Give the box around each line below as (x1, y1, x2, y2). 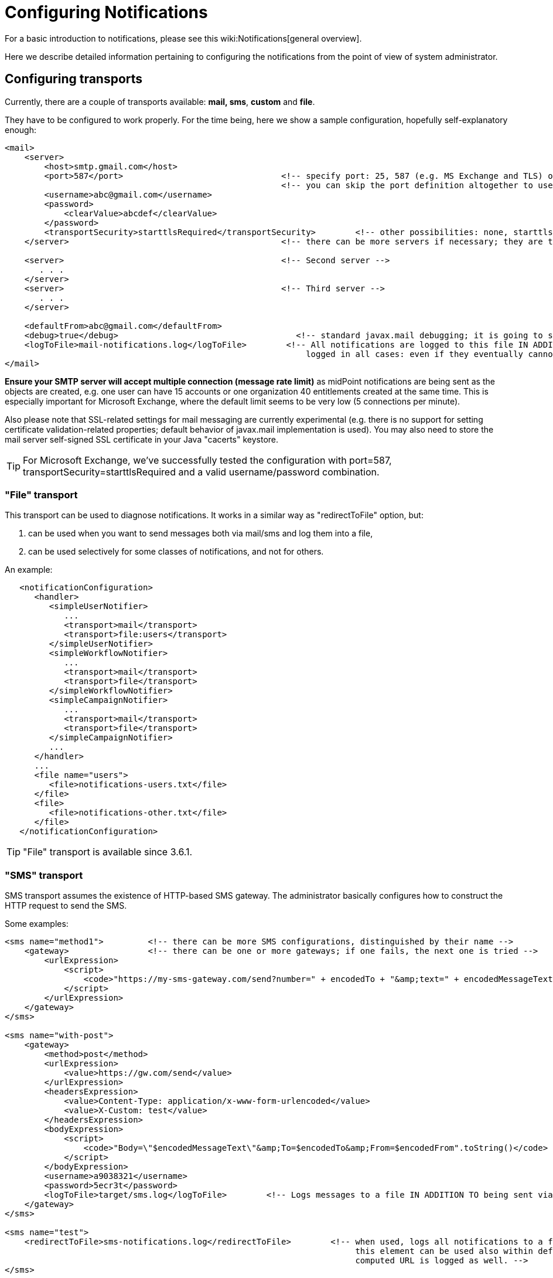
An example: (5, 565, 53, 575)
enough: (5, 124, 37, 135)
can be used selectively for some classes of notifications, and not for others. (28, 546, 324, 557)
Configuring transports (5, 72, 143, 87)
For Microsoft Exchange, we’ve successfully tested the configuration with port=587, (23, 454, 392, 466)
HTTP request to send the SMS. (5, 900, 127, 911)
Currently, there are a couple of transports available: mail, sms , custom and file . (5, 96, 315, 107)
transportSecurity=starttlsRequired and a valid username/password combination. (23, 465, 380, 478)
